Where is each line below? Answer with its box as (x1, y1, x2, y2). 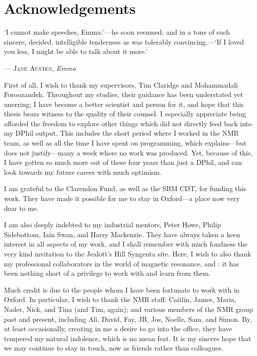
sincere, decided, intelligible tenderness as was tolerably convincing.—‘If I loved (4, 36, 244, 47)
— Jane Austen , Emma (4, 62, 76, 73)
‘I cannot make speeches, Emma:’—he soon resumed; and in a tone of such (4, 27, 230, 37)
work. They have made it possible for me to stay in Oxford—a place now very (4, 193, 240, 203)
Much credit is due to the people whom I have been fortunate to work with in (4, 284, 240, 295)
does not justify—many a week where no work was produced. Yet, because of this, (4, 147, 253, 157)
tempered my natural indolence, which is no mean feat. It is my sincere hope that (4, 333, 252, 343)
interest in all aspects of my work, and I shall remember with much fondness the (4, 239, 248, 249)
